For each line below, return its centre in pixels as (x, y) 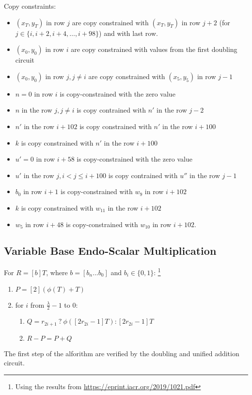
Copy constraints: (30, 6)
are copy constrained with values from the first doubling (154, 49)
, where (57, 272)
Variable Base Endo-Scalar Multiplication (110, 250)
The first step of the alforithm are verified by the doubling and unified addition (122, 353)
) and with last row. (128, 33)
